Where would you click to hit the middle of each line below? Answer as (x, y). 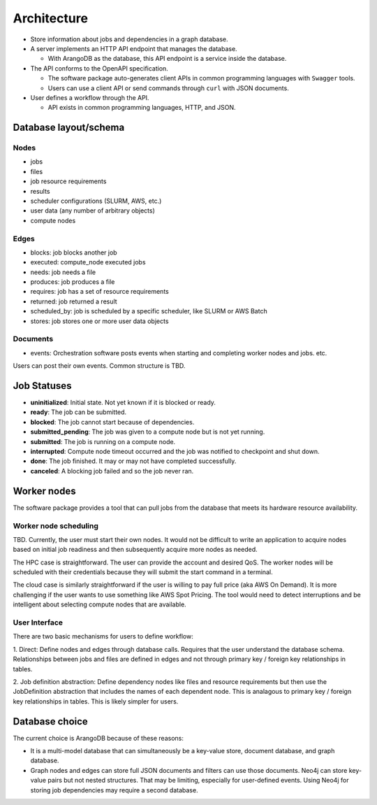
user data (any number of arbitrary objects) (93, 211)
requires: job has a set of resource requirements (99, 292)
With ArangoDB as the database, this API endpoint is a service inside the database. (167, 59)
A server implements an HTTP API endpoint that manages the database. (134, 48)
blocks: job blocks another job (74, 252)
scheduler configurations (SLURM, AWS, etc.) (96, 201)
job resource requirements (68, 181)
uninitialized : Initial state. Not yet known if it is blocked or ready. (123, 403)
